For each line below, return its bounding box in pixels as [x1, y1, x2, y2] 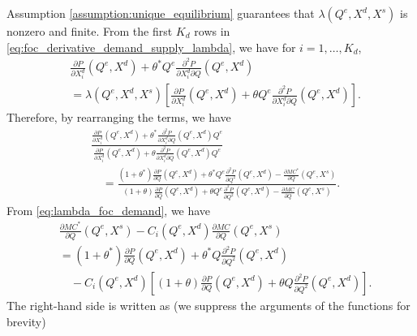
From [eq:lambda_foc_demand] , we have [6, 201, 211, 218]
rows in [194, 23, 230, 39]
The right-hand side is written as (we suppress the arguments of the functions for [6, 296, 411, 313]
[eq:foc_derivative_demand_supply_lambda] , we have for [6, 38, 296, 55]
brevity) [6, 312, 46, 330]
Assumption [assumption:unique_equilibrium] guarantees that [6, 5, 315, 21]
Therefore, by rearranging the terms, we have [6, 109, 231, 126]
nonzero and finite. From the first [6, 23, 173, 39]
